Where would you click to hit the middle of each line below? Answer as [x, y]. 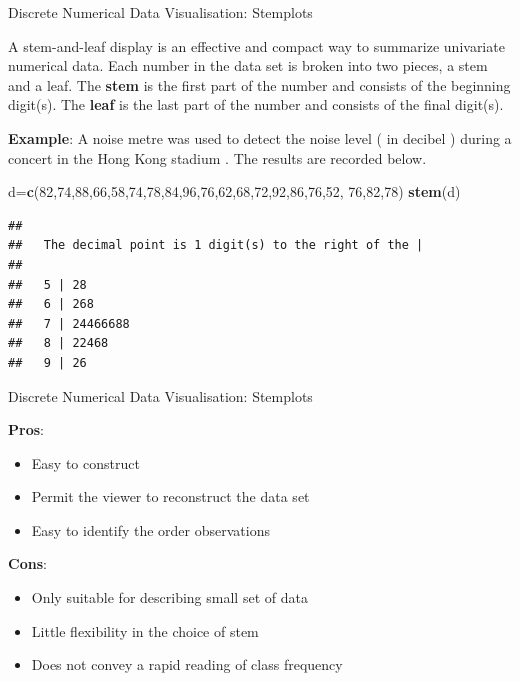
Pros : [26, 429]
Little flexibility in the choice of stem [145, 630]
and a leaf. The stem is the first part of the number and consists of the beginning [259, 84]
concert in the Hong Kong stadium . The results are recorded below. [217, 157]
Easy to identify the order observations [150, 529]
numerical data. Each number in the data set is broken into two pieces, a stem [248, 65]
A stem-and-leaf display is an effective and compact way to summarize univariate [256, 45]
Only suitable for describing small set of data [169, 597]
